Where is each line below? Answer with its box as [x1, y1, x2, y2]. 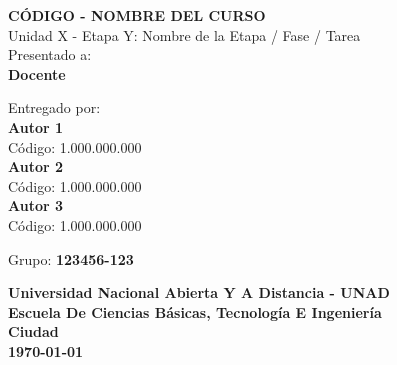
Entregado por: [8, 97, 101, 118]
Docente [8, 63, 66, 84]
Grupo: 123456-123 [8, 248, 134, 269]
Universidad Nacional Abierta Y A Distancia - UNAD [8, 282, 390, 303]
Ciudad [8, 321, 59, 342]
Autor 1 [8, 116, 64, 137]
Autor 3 [8, 195, 64, 216]
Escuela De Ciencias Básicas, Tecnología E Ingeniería [8, 301, 382, 322]
